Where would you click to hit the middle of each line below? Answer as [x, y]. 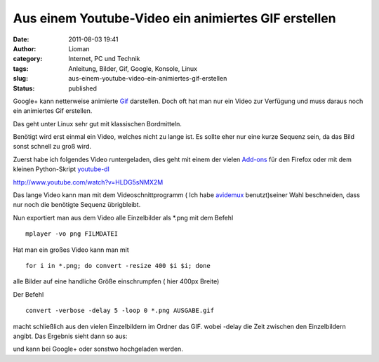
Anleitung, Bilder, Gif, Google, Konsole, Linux [133, 68]
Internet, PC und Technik [104, 59]
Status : [24, 88]
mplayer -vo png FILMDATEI [72, 234]
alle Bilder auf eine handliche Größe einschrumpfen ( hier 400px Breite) [116, 281]
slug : [20, 79]
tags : [21, 68]
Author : [25, 48]
